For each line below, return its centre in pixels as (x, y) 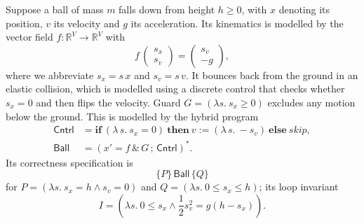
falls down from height (167, 9)
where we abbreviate (50, 75)
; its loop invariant (299, 187)
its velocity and (87, 23)
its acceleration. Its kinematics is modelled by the (237, 23)
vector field (29, 37)
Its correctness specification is (69, 162)
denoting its (304, 9)
